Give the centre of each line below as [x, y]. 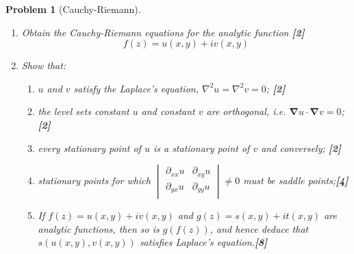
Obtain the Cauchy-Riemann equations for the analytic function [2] [163, 32]
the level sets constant [84, 111]
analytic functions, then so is [99, 228]
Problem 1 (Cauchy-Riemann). [73, 9]
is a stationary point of [201, 148]
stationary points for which [94, 180]
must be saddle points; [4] [296, 180]
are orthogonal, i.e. [246, 111]
